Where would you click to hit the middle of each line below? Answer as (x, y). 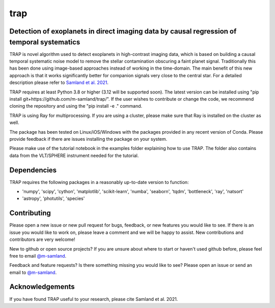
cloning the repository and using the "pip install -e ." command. (76, 106)
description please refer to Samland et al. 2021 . (59, 83)
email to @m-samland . (33, 272)
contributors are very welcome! (42, 239)
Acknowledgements (42, 287)
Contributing (30, 213)
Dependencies (33, 170)
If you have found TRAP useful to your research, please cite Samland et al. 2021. (94, 299)
